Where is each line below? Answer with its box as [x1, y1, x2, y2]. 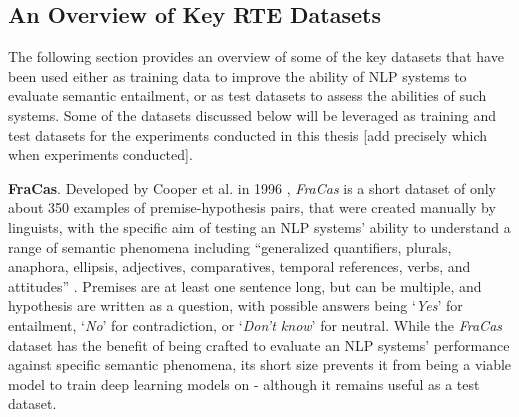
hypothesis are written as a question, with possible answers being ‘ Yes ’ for [8, 295, 463, 316]
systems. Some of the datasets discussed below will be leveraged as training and [8, 104, 496, 125]
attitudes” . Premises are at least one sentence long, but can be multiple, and [8, 275, 482, 296]
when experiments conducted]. [8, 144, 193, 165]
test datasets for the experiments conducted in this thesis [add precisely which [8, 124, 488, 145]
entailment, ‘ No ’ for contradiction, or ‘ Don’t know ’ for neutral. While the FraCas [8, 314, 503, 335]
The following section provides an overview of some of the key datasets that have [8, 46, 504, 67]
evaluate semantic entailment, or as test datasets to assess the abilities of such [8, 85, 487, 106]
